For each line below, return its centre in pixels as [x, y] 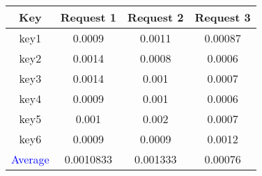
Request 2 [156, 17]
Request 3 [223, 17]
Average [30, 159]
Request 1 [88, 17]
